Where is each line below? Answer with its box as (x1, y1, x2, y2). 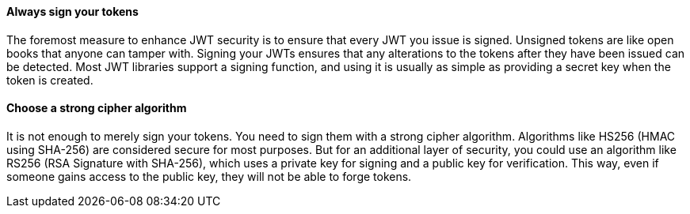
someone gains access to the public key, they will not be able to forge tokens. (6, 169, 412, 183)
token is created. (6, 73, 93, 87)
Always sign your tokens (6, 5, 139, 18)
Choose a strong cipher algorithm (6, 101, 187, 115)
